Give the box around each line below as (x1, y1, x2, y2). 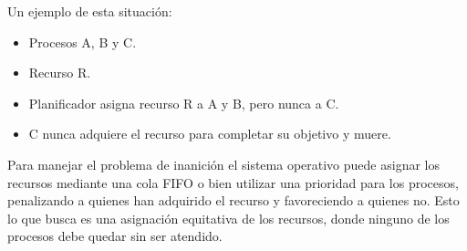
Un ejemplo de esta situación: (7, 2, 172, 20)
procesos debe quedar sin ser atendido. (7, 226, 223, 246)
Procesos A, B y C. (28, 32, 137, 51)
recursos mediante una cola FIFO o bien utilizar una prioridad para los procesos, (7, 173, 459, 192)
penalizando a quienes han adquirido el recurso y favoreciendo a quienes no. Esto (7, 191, 460, 210)
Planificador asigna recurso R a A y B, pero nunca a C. (28, 93, 339, 112)
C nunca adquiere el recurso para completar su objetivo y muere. (28, 124, 391, 143)
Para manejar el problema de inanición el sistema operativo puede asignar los (7, 154, 440, 173)
